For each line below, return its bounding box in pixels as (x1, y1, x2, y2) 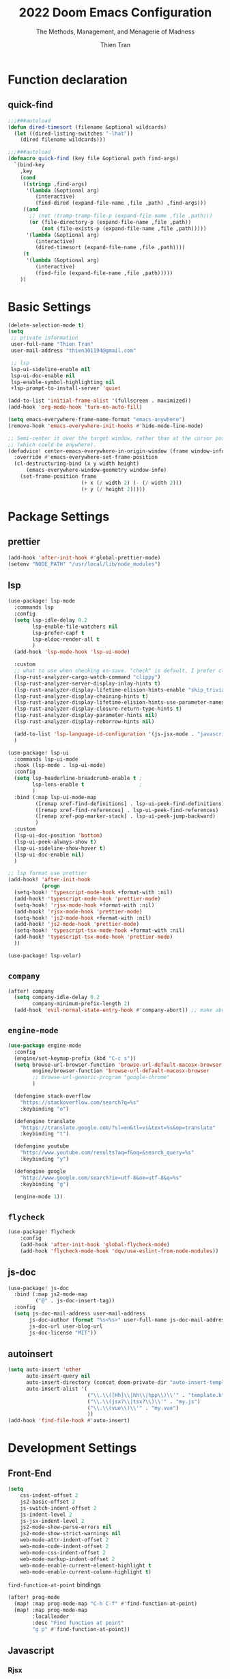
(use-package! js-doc (8, 1285, 70, 1291)
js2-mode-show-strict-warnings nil (20, 1530, 121, 1537)
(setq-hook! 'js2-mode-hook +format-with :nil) (14, 914, 152, 922)
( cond (20, 174, 36, 181)
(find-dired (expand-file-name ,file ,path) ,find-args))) (35, 200, 207, 207)
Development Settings (8, 1440, 137, 1456)
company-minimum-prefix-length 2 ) (32, 1000, 130, 1007)
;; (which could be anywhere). (8, 441, 97, 448)
